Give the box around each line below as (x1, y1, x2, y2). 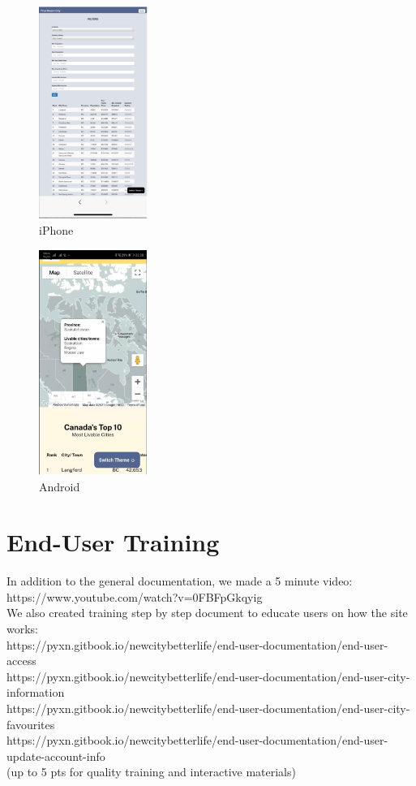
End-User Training (6, 525, 220, 559)
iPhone (39, 222, 74, 239)
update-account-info (6, 747, 105, 764)
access (6, 652, 36, 669)
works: (6, 620, 39, 637)
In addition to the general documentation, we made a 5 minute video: (6, 572, 353, 589)
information (6, 684, 65, 701)
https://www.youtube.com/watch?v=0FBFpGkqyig (6, 588, 263, 605)
